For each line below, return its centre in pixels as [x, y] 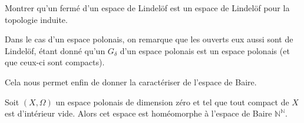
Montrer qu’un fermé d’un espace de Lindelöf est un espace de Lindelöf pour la [147, 8]
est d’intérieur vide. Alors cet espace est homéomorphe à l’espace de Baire [138, 113]
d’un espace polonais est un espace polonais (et [205, 50]
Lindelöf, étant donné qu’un [55, 50]
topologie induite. [36, 19]
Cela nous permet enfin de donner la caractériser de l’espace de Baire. [131, 82]
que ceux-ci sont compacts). [55, 62]
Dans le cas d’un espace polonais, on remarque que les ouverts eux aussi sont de [149, 39]
